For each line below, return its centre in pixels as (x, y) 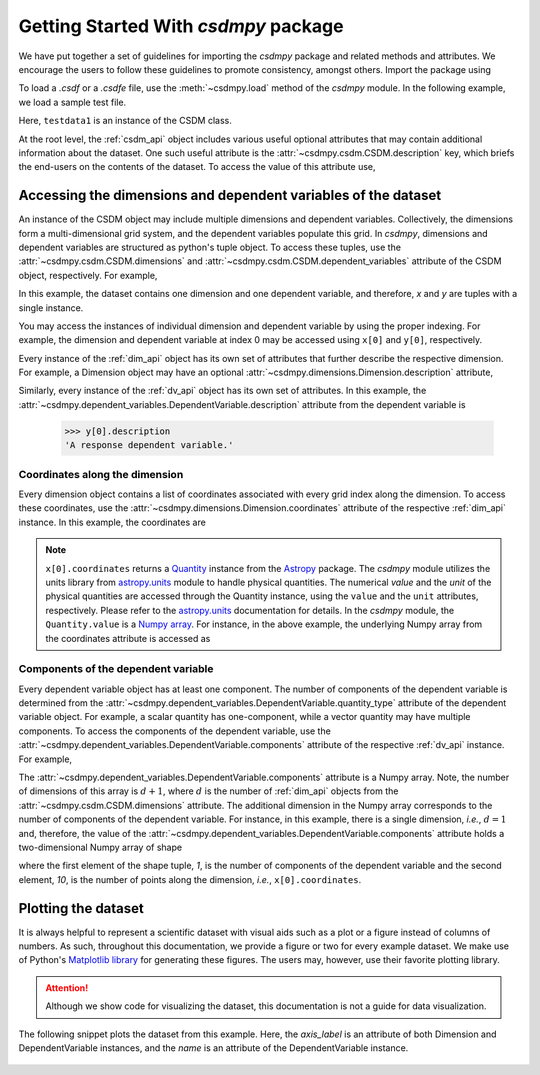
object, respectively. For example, (88, 275)
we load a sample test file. (72, 102)
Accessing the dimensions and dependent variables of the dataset (230, 195)
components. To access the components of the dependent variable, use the (175, 731)
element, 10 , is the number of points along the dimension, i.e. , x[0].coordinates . (190, 879)
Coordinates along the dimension (101, 474)
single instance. (51, 307)
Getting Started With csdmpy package (181, 26)
